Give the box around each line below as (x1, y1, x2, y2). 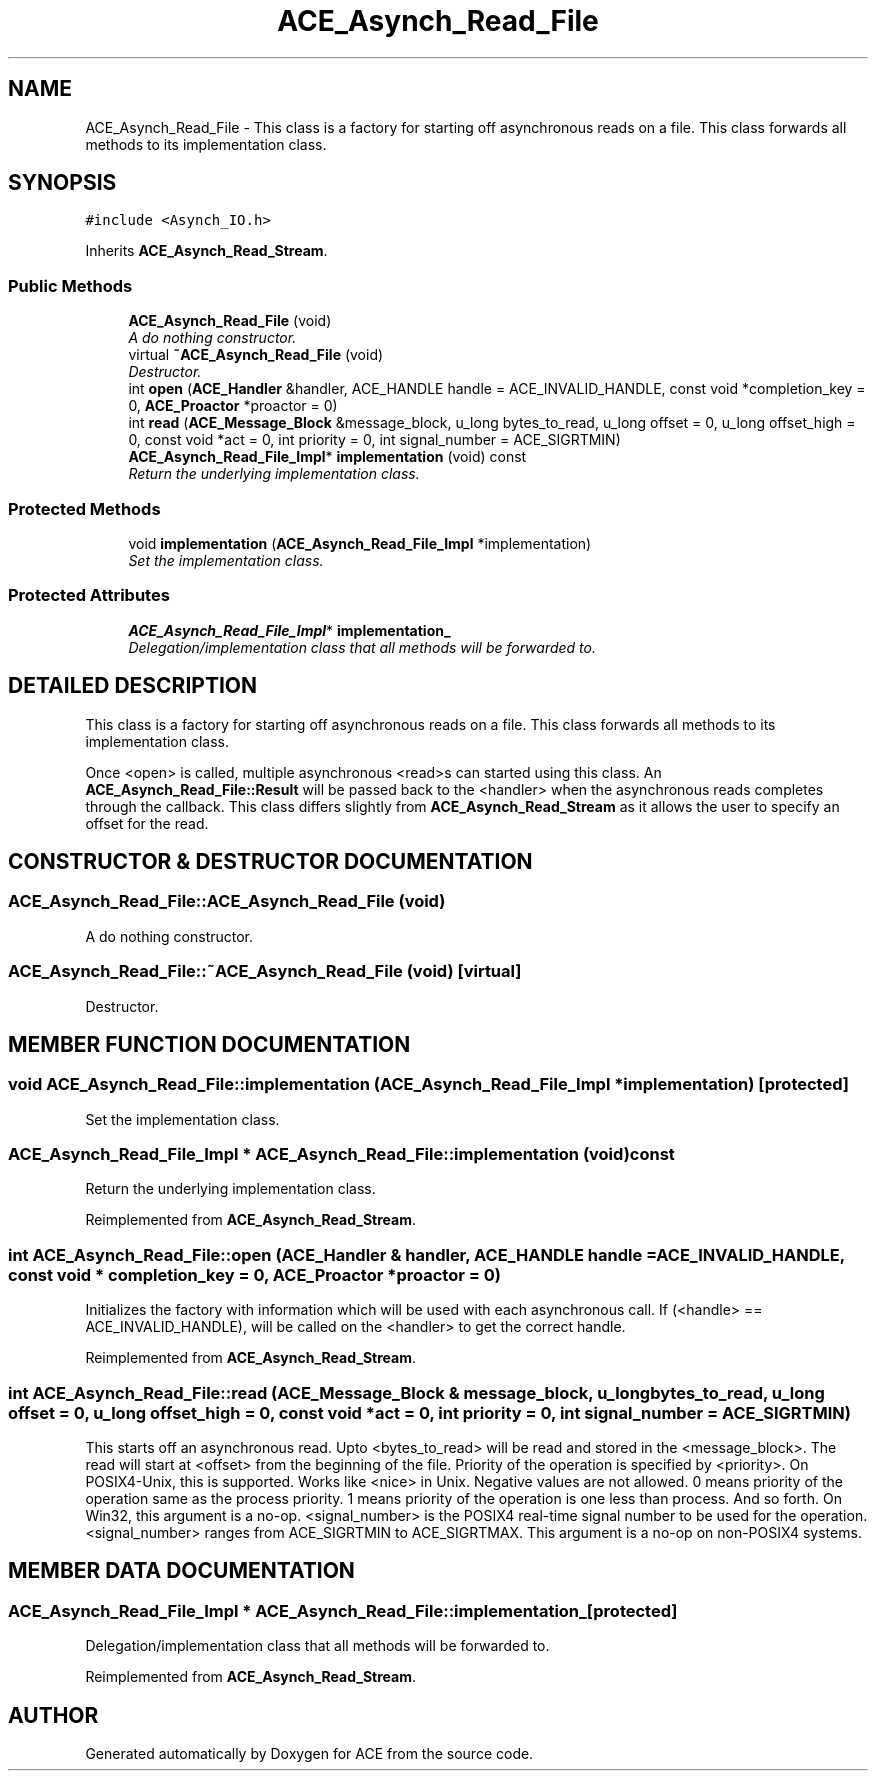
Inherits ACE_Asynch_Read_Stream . (85, 242, 328, 260)
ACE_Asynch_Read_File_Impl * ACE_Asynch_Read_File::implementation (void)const (8, 1144, 675, 1165)
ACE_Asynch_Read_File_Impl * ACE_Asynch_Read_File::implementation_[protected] (8, 1600, 678, 1621)
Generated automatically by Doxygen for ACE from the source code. (85, 1745, 534, 1763)
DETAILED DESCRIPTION (8, 673, 258, 699)
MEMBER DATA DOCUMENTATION (8, 1558, 355, 1584)
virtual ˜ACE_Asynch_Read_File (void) (128, 346, 384, 364)
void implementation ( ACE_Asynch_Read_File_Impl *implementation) (128, 534, 592, 552)
